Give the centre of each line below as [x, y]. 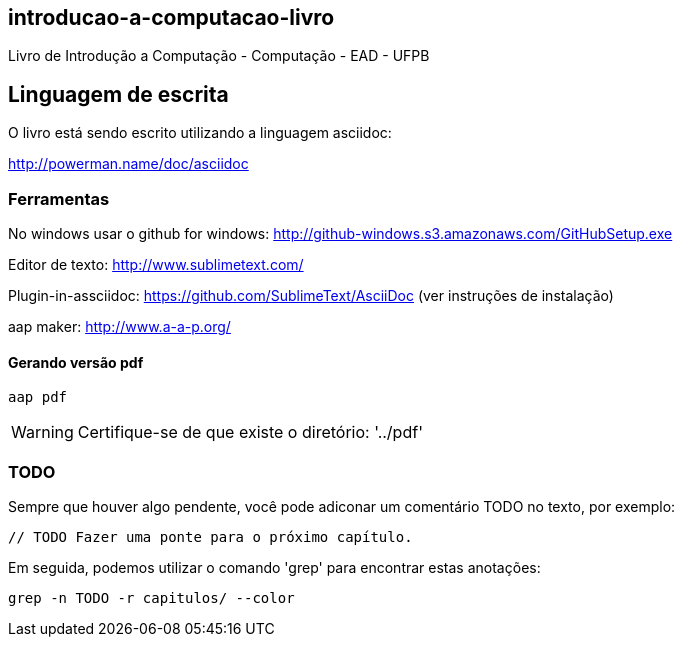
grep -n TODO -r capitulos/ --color [151, 597]
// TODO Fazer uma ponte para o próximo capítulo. [210, 536]
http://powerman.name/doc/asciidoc [128, 164]
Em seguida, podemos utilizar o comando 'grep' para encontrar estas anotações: [274, 567]
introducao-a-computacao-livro [171, 17]
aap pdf [38, 397]
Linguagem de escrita [118, 94]
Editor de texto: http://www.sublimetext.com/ [156, 265]
